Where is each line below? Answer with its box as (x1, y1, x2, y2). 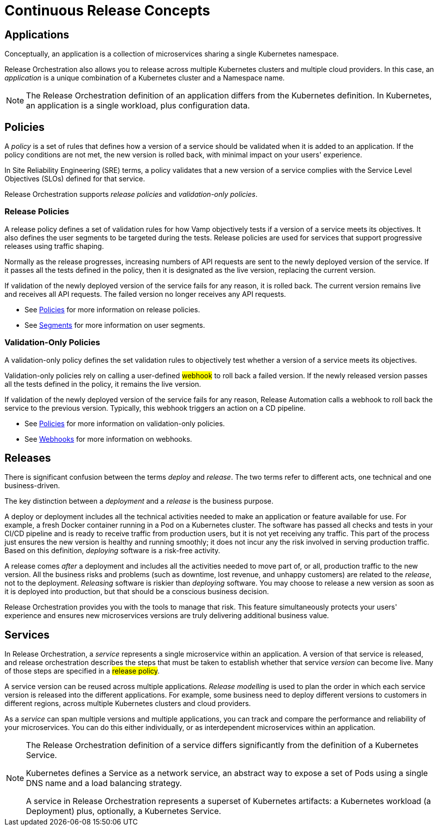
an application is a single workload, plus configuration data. (26, 100, 250, 111)
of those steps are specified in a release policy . (4, 667, 160, 676)
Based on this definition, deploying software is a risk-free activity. (4, 546, 220, 555)
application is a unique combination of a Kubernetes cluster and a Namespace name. (4, 73, 285, 82)
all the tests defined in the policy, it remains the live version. (4, 379, 201, 388)
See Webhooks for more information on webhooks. (24, 434, 192, 443)
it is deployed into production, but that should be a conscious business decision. (4, 587, 269, 596)
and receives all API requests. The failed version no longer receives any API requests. (4, 289, 286, 298)
